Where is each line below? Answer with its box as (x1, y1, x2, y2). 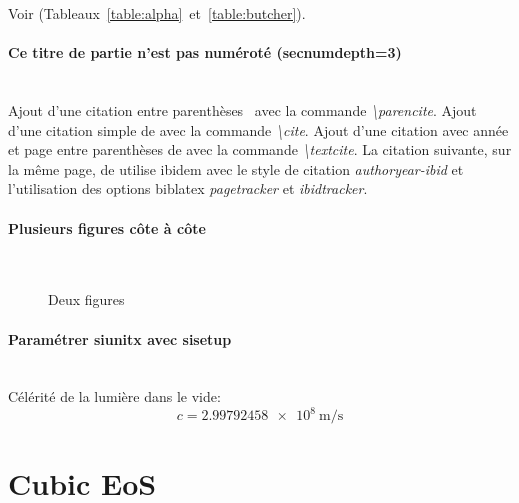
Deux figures (48, 289, 125, 310)
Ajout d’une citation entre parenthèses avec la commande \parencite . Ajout (8, 99, 477, 120)
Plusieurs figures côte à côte (8, 217, 206, 238)
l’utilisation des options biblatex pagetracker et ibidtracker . (8, 178, 368, 199)
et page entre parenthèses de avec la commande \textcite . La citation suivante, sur (8, 139, 512, 160)
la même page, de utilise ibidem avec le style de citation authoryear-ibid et (8, 158, 464, 179)
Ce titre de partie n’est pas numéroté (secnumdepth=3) (8, 42, 402, 63)
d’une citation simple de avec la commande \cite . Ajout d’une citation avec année (8, 119, 509, 140)
